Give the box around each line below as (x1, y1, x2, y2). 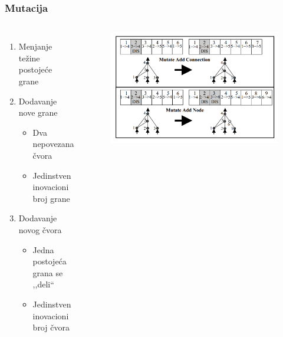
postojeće (18, 63, 52, 76)
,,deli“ (32, 278, 54, 290)
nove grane (18, 106, 58, 119)
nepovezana (32, 138, 74, 150)
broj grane (32, 192, 70, 204)
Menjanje (18, 40, 52, 53)
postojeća (32, 255, 67, 267)
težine (18, 51, 40, 64)
